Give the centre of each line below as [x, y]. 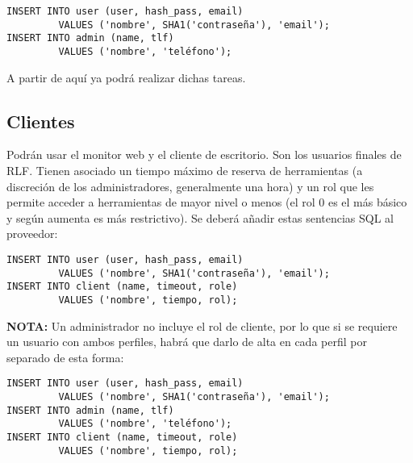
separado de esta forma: [65, 357]
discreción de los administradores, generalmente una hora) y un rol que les [190, 186]
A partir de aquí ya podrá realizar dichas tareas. [126, 77]
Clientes [41, 121]
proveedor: [32, 234]
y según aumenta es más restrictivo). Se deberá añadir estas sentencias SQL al [200, 217]
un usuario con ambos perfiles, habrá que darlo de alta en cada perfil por [187, 342]
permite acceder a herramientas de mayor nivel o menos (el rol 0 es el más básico [207, 202]
